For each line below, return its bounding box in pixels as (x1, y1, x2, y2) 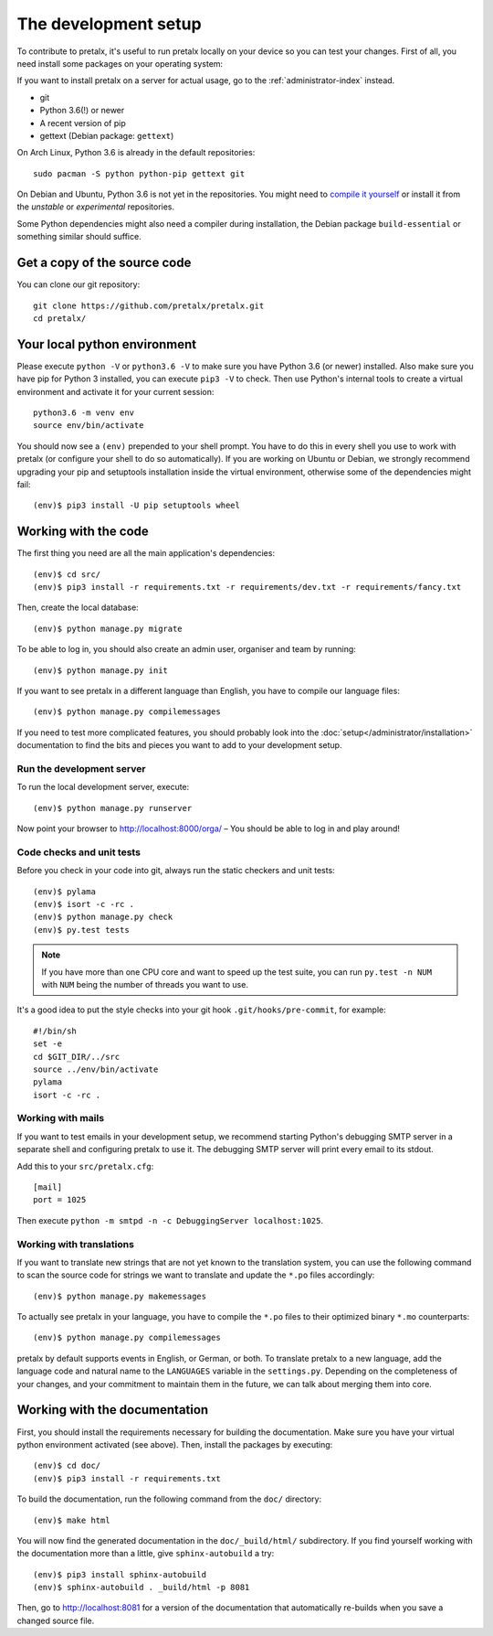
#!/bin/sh (33, 1025, 77, 1036)
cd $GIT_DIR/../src (33, 1052, 121, 1062)
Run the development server (16, 762, 146, 775)
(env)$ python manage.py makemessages (33, 1290, 207, 1301)
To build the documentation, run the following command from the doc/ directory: (16, 1493, 322, 1504)
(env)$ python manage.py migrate (33, 623, 183, 634)
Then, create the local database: (16, 602, 139, 613)
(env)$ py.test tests (33, 925, 130, 935)
